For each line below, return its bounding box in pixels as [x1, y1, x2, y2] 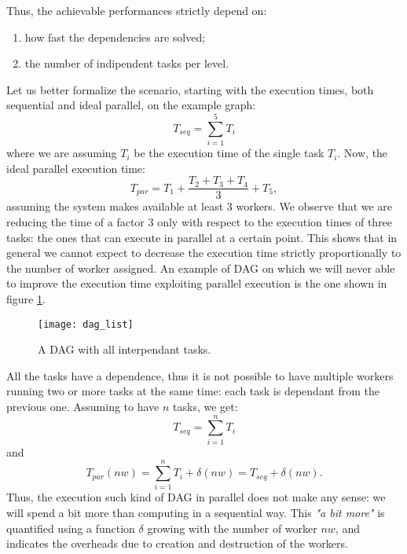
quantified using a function [6, 519, 135, 536]
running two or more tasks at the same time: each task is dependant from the [6, 383, 379, 399]
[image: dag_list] [38, 318, 134, 330]
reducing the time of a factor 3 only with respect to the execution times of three [6, 213, 393, 229]
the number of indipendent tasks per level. [24, 55, 229, 72]
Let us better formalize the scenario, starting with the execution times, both [6, 81, 374, 97]
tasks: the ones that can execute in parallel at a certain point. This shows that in [6, 229, 398, 245]
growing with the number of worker [147, 519, 317, 536]
